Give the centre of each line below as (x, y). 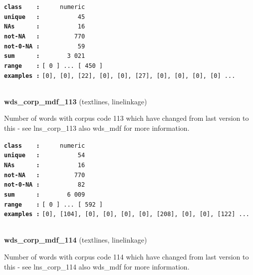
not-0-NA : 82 (45, 185)
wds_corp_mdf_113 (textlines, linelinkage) (76, 101)
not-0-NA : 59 (45, 46)
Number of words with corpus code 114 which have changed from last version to (126, 257)
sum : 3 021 (45, 56)
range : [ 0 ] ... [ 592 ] (54, 204)
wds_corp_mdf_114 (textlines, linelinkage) (76, 240)
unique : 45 (45, 17)
